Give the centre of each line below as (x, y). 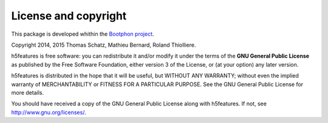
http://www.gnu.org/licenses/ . (49, 112)
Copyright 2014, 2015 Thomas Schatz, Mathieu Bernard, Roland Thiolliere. (104, 45)
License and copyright (69, 16)
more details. (28, 92)
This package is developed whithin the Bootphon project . (83, 34)
